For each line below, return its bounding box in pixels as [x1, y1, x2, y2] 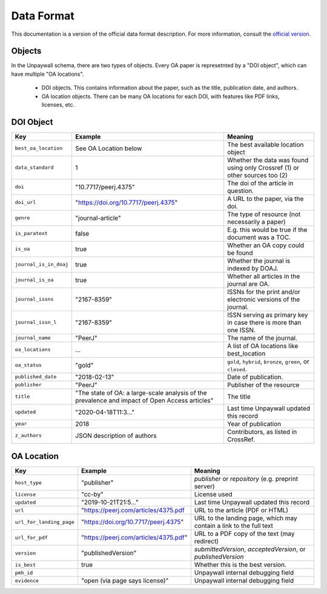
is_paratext [15, 230, 48, 237]
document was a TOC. [227, 233, 291, 242]
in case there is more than [227, 318, 302, 326]
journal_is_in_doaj [15, 261, 69, 268]
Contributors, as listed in [227, 427, 297, 436]
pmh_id [15, 569, 33, 576]
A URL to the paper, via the [227, 194, 304, 203]
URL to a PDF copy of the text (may [194, 530, 295, 538]
